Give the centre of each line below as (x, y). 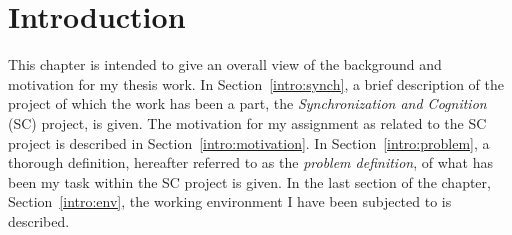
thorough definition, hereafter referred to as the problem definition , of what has (250, 162)
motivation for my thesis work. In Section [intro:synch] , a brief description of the (256, 83)
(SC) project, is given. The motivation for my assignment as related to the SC (247, 122)
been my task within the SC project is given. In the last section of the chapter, (249, 181)
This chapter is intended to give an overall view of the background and (225, 64)
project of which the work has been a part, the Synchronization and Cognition (247, 103)
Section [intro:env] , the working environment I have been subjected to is (230, 201)
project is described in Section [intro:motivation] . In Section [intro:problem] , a (249, 142)
